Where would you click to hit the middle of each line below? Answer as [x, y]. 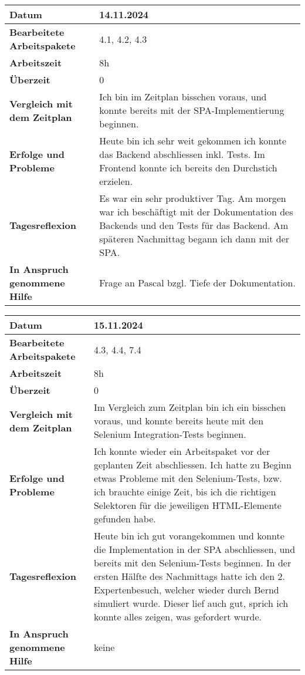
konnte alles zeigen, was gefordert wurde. [177, 617]
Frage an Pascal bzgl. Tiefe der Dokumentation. [197, 283]
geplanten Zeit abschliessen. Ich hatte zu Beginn [192, 465]
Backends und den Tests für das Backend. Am [194, 225]
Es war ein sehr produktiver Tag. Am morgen [193, 198]
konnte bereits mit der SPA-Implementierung [192, 110]
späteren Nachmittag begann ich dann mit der [194, 239]
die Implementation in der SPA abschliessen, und [194, 549]
